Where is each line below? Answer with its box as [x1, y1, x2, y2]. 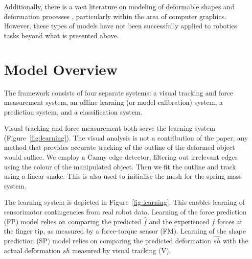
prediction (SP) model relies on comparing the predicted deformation [4, 235, 211, 246]
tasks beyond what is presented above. [4, 30, 119, 40]
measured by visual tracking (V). [72, 245, 171, 255]
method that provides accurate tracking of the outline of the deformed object [4, 142, 235, 152]
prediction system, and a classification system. [4, 106, 142, 117]
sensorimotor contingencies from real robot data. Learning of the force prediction [4, 207, 247, 217]
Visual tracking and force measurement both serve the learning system [4, 123, 215, 133]
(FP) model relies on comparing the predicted [4, 216, 141, 226]
